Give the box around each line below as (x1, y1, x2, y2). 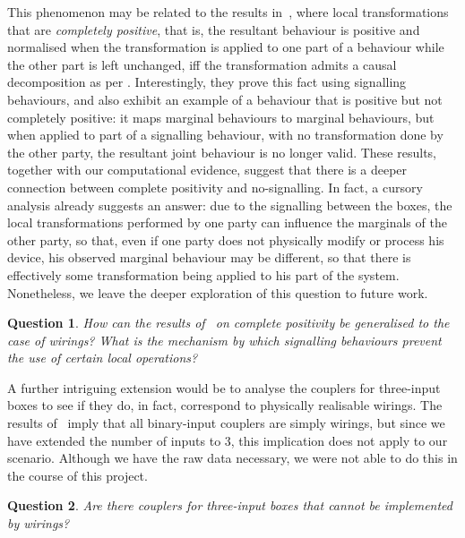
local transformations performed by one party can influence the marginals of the (7, 213, 447, 232)
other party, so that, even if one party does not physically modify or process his (7, 230, 444, 249)
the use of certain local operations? (7, 348, 198, 367)
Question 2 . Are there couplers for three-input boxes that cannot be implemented (7, 496, 452, 515)
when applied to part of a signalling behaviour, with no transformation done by (7, 125, 443, 144)
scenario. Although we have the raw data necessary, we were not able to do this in (7, 448, 458, 467)
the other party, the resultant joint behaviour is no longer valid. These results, (7, 142, 436, 161)
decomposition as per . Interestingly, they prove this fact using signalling (7, 73, 407, 91)
